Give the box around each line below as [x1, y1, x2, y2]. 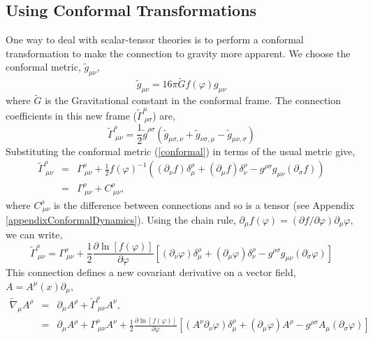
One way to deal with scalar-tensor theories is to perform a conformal [6, 32, 304, 47]
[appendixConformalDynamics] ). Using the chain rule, [6, 212, 236, 226]
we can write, [6, 227, 63, 242]
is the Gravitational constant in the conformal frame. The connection [45, 93, 342, 108]
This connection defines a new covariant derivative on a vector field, [6, 265, 296, 280]
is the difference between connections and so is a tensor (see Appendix [53, 197, 355, 212]
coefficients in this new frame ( [6, 108, 137, 122]
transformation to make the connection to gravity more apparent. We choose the [6, 45, 351, 60]
